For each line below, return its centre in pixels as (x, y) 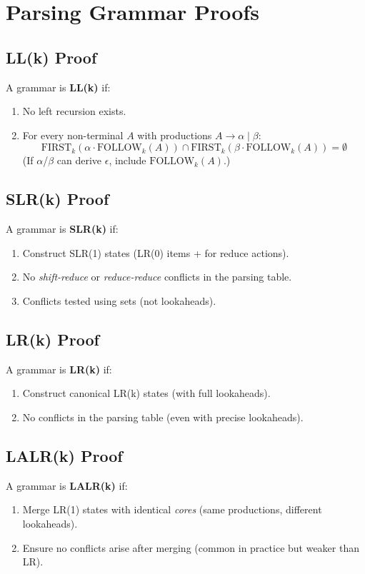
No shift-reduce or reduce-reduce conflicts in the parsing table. (157, 277)
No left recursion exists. (74, 111)
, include (127, 160)
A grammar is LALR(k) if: (67, 485)
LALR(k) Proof (64, 455)
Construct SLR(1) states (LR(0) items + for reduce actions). (156, 252)
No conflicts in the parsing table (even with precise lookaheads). (163, 417)
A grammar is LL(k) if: (58, 87)
